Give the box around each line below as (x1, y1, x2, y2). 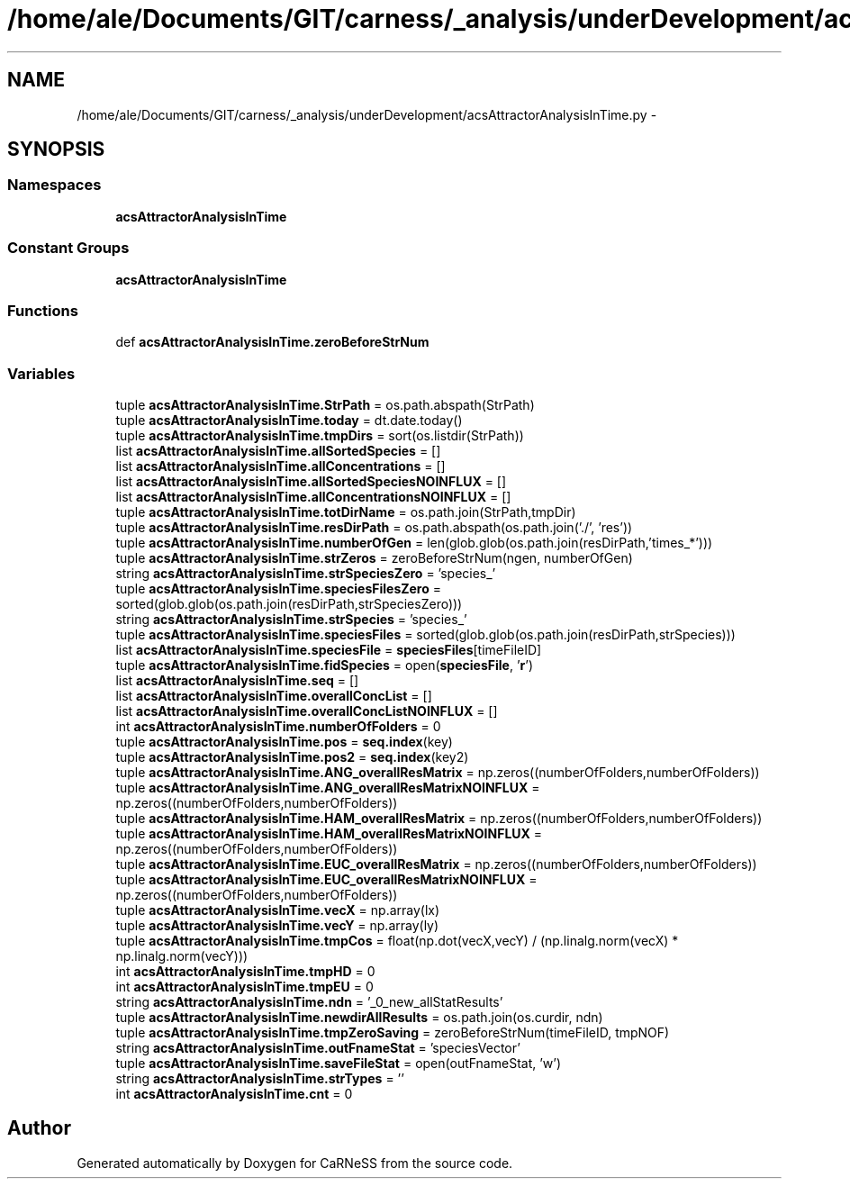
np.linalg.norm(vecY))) (115, 948, 249, 964)
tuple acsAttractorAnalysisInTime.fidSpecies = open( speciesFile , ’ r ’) (115, 657, 533, 674)
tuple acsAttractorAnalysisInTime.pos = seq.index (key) (115, 734, 453, 750)
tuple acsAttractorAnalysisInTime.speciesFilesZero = (115, 581, 442, 597)
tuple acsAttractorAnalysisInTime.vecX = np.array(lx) (115, 902, 440, 919)
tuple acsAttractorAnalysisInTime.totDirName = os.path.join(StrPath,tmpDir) (115, 504, 576, 521)
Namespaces (7, 176, 102, 195)
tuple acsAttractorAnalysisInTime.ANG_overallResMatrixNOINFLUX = (115, 780, 540, 796)
